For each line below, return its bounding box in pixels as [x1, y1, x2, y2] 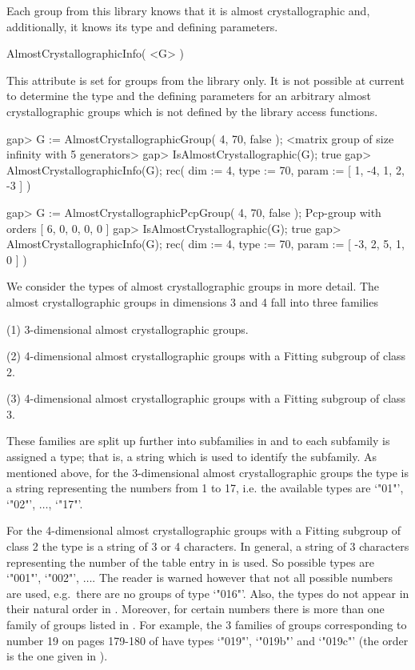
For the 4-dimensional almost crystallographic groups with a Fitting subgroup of [6, 522, 401, 539]
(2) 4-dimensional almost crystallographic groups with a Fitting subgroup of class [6, 347, 406, 364]
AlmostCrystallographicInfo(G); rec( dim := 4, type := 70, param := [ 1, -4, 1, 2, [6, 161, 405, 178]
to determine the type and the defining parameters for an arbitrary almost [6, 87, 371, 104]
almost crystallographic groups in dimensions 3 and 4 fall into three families [6, 293, 378, 310]
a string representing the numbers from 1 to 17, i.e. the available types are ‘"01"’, [6, 479, 404, 496]
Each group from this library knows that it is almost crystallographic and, [6, 2, 370, 18]
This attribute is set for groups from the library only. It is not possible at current [6, 71, 405, 88]
